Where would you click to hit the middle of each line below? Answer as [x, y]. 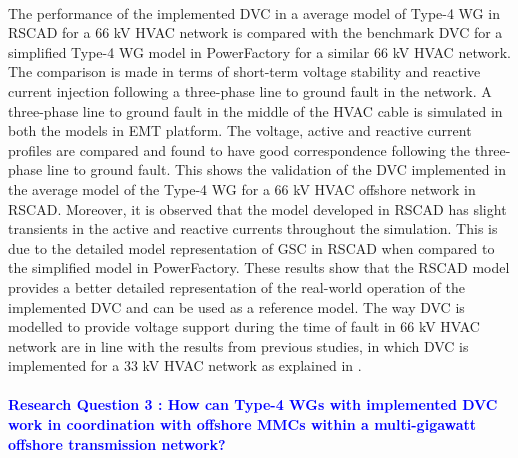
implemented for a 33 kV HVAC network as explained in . [185, 365]
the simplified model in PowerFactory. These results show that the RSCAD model [259, 267]
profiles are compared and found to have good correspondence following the [239, 149]
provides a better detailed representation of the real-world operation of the [237, 286]
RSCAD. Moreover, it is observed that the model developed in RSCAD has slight [257, 208]
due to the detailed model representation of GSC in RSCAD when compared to [251, 247]
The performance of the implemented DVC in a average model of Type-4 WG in [254, 12]
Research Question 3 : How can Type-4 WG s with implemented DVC [253, 404]
